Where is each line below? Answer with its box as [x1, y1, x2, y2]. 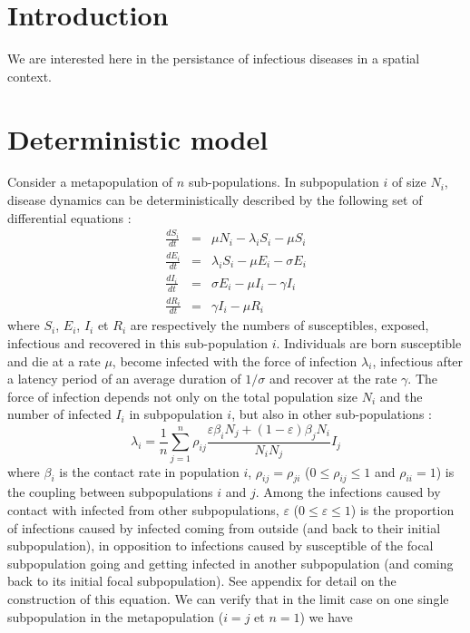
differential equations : [7, 208, 132, 227]
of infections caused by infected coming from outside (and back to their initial [7, 518, 441, 537]
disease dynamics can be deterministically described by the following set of [7, 190, 423, 209]
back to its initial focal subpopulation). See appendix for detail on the [7, 571, 397, 590]
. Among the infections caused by [255, 482, 441, 502]
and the [379, 386, 423, 405]
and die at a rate [7, 351, 101, 370]
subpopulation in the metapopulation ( [7, 607, 224, 626]
